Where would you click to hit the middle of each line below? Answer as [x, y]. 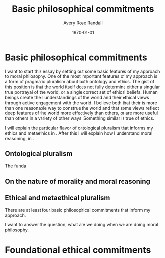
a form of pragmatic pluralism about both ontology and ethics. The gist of [80, 81]
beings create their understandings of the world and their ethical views [77, 97]
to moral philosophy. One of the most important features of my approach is [81, 76]
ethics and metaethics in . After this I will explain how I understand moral [79, 133]
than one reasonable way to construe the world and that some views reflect [82, 108]
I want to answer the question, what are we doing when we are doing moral [82, 224]
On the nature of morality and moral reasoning [78, 181]
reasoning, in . [20, 138]
